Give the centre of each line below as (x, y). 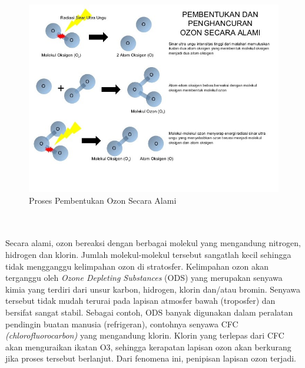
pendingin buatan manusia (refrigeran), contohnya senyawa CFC (122, 324)
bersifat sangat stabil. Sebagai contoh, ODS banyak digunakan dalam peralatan (149, 312)
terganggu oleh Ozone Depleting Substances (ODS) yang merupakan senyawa (144, 278)
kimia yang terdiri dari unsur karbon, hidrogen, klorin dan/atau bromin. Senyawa (153, 289)
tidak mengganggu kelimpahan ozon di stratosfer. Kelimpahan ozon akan (137, 266)
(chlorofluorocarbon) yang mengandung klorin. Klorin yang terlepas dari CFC (145, 335)
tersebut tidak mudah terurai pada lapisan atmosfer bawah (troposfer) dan (140, 301)
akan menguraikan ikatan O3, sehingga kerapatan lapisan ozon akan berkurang (148, 347)
